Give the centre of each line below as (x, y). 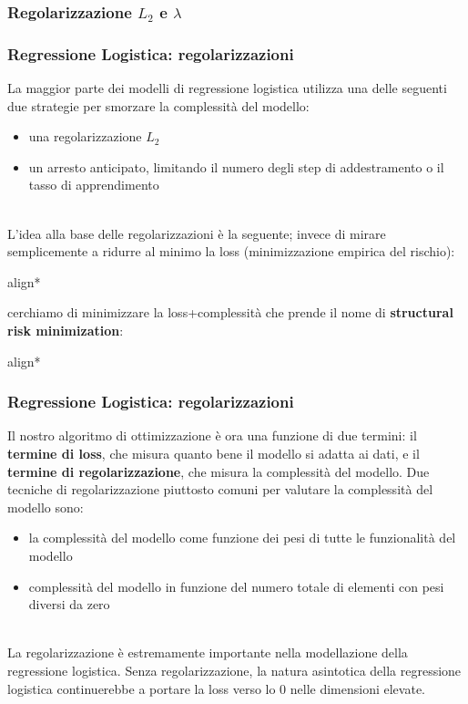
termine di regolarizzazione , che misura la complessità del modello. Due (219, 471)
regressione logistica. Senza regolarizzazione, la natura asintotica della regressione (234, 670)
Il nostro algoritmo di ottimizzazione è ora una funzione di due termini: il (212, 435)
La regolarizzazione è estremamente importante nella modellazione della (208, 652)
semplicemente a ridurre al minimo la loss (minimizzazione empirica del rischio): (231, 251)
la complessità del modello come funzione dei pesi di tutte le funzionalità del (242, 538)
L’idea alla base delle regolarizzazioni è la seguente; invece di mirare (197, 233)
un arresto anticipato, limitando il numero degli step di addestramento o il (236, 166)
